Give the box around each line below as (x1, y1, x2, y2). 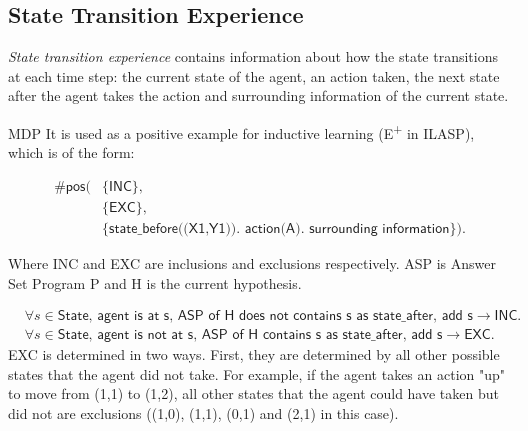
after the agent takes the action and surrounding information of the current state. (8, 85, 509, 106)
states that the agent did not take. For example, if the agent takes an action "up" (8, 363, 506, 384)
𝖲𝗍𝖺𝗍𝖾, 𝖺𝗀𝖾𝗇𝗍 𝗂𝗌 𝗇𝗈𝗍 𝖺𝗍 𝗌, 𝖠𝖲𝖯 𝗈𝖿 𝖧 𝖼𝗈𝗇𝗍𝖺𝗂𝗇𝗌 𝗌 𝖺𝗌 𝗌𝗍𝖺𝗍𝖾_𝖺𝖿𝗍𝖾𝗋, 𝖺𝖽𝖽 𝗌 (57, 328, 443, 343)
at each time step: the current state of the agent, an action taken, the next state (8, 65, 500, 86)
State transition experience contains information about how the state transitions (8, 46, 498, 67)
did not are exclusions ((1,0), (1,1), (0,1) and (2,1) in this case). (8, 402, 399, 423)
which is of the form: (8, 142, 135, 163)
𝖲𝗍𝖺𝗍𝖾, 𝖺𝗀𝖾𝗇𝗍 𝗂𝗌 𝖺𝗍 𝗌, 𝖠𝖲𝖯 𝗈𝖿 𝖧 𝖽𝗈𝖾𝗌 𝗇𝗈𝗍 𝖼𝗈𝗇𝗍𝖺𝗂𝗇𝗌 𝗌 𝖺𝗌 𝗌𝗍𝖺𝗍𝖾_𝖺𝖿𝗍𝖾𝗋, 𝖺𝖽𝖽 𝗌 (57, 309, 473, 324)
